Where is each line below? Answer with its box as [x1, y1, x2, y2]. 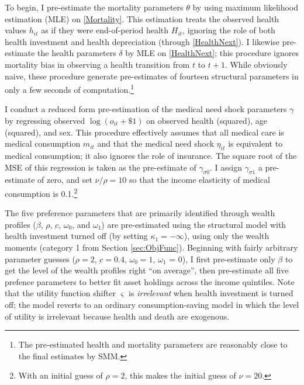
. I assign [210, 161, 243, 173]
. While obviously [224, 58, 288, 70]
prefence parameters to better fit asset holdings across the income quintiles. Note [5, 275, 295, 287]
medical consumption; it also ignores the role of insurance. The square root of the [5, 149, 297, 161]
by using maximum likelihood [192, 1, 299, 13]
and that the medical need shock [97, 137, 215, 150]
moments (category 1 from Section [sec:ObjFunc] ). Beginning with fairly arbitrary [5, 241, 298, 253]
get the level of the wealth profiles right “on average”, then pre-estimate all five [5, 264, 289, 276]
